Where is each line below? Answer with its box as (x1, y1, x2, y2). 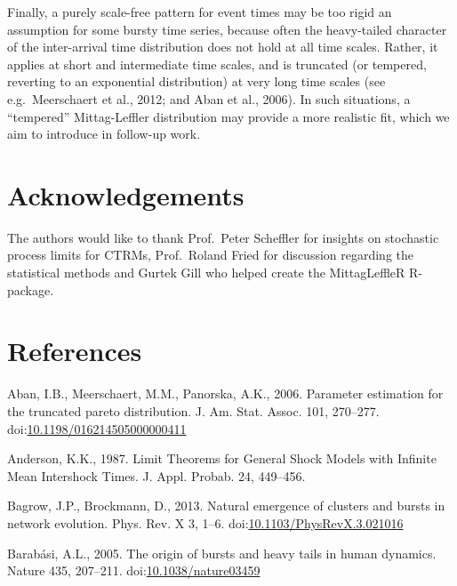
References (7, 333, 142, 369)
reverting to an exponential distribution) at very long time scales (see (7, 72, 386, 91)
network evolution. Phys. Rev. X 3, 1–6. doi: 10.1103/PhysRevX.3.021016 (7, 513, 404, 532)
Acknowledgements (7, 176, 245, 213)
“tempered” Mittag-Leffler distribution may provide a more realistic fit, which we (7, 107, 450, 125)
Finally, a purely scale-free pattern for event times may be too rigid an (7, 3, 392, 20)
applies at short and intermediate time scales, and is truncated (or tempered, (7, 54, 427, 73)
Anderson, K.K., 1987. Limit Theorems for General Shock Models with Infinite (7, 449, 437, 468)
